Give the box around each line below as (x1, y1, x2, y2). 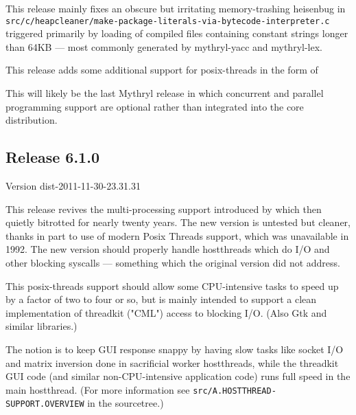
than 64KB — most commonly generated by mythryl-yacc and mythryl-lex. (5, 39, 322, 54)
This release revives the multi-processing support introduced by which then (5, 201, 322, 216)
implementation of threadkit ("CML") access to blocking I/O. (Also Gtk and (5, 305, 327, 319)
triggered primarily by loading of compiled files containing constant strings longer (5, 26, 348, 41)
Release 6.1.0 (5, 146, 99, 168)
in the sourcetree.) (87, 396, 164, 410)
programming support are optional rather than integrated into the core (5, 99, 304, 113)
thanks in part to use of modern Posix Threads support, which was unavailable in (5, 228, 349, 243)
